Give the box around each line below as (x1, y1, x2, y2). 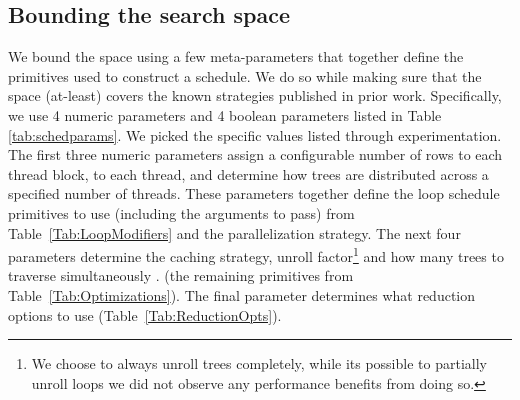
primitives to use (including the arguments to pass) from (8, 202, 355, 223)
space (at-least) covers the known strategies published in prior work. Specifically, (8, 85, 502, 106)
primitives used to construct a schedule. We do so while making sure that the (8, 65, 482, 86)
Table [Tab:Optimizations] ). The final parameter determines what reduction (8, 284, 476, 305)
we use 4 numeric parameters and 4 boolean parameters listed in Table (8, 104, 442, 125)
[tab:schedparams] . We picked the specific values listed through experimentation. (8, 124, 502, 145)
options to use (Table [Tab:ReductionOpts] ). (8, 304, 282, 325)
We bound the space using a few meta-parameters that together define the (8, 46, 464, 67)
